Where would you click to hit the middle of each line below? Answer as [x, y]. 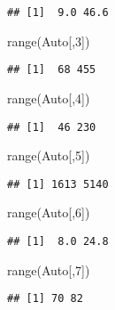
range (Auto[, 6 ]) [49, 212]
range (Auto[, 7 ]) [49, 269]
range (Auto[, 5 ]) [49, 155]
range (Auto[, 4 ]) [49, 98]
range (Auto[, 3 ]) [49, 41]
